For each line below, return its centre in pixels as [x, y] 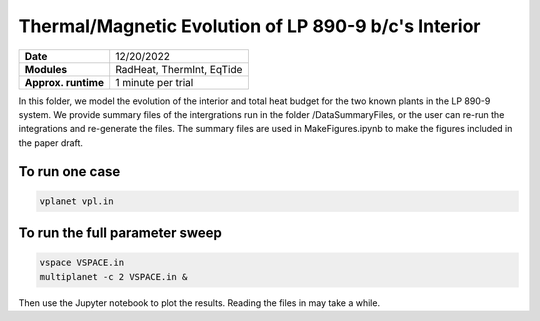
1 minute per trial [154, 82]
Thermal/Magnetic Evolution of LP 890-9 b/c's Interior [249, 26]
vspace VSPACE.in [82, 263]
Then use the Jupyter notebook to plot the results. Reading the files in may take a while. [199, 302]
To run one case [69, 171]
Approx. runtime [64, 82]
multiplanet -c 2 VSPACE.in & [113, 276]
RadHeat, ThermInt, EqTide [179, 69]
